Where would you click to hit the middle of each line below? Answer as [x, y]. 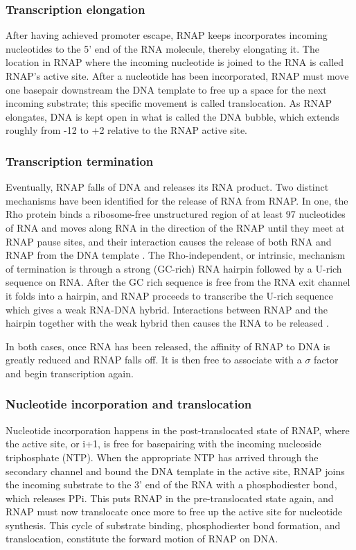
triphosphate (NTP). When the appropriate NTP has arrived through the [162, 457]
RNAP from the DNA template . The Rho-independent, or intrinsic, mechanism [176, 255]
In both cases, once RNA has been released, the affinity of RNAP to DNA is [168, 346]
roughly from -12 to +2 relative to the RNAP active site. [127, 130]
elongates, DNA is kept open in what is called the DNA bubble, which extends [172, 116]
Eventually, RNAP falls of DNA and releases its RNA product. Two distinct [167, 187]
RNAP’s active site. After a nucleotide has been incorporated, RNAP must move [177, 76]
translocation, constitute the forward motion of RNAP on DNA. [142, 539]
